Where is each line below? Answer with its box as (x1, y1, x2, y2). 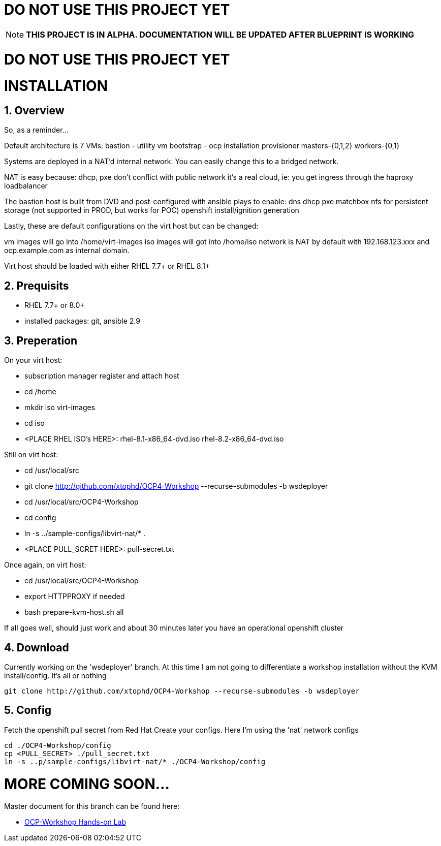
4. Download (4, 641, 69, 654)
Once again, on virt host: (4, 560, 86, 570)
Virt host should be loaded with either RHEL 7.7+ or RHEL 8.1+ (4, 262, 210, 271)
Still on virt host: (4, 450, 58, 459)
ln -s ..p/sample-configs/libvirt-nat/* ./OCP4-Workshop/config (4, 757, 266, 766)
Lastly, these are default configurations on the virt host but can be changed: (4, 222, 259, 231)
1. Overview (4, 104, 65, 117)
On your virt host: (4, 356, 62, 365)
